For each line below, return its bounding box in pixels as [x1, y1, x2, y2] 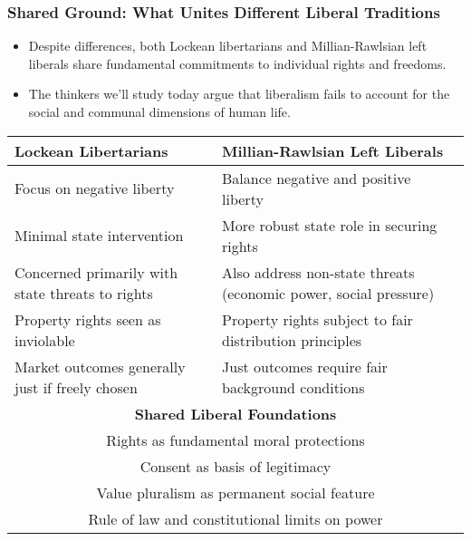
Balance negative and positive [222, 167, 411, 188]
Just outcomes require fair [222, 355, 388, 377]
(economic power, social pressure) [222, 282, 435, 304]
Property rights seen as [14, 308, 161, 330]
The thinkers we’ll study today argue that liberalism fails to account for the [28, 84, 450, 103]
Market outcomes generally [14, 355, 186, 377]
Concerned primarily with [14, 261, 178, 283]
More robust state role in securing [222, 214, 437, 236]
